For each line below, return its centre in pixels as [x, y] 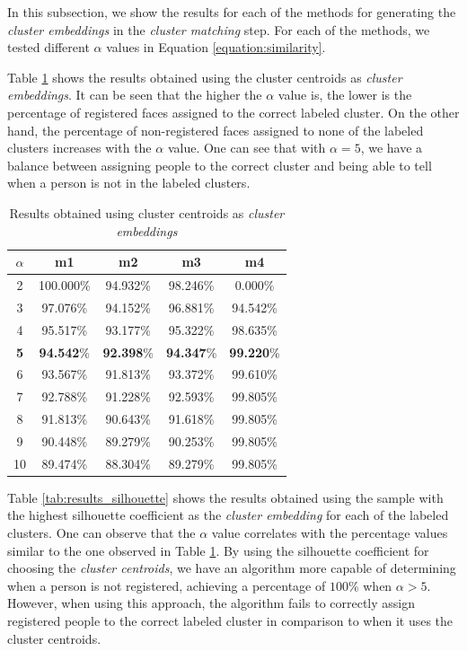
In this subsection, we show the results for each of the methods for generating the [232, 12]
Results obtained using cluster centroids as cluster [147, 212]
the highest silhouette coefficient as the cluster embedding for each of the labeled [228, 515]
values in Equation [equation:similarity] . [216, 47]
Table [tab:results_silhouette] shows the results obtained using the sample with [225, 497]
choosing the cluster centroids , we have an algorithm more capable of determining [232, 568]
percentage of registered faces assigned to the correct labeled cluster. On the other [233, 112]
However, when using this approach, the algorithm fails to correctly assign [211, 603]
